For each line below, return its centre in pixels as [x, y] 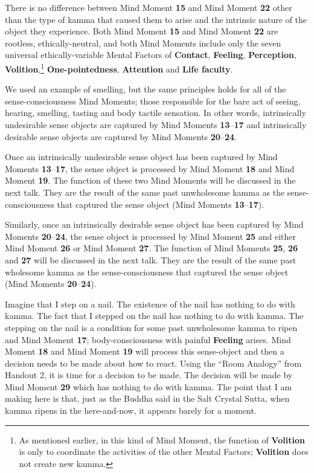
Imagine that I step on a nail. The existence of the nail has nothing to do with [150, 304]
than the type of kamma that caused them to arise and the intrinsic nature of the [156, 19]
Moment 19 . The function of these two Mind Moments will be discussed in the [150, 180]
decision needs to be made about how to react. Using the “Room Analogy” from [153, 363]
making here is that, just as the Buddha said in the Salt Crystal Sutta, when [147, 398]
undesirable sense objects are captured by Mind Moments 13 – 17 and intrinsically [156, 124]
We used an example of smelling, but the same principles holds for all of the [146, 89]
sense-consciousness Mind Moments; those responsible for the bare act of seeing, [153, 101]
